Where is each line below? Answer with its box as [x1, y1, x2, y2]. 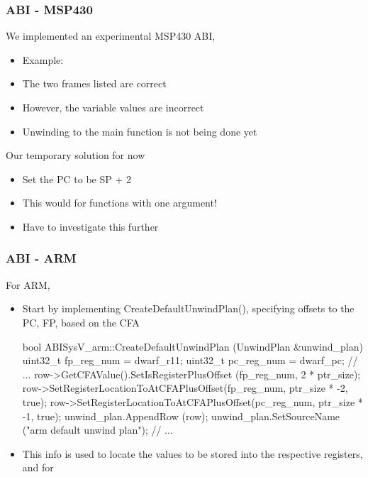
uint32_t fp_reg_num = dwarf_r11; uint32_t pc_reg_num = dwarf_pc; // [22, 353, 358, 368]
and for [22, 460, 54, 475]
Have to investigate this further [22, 219, 159, 234]
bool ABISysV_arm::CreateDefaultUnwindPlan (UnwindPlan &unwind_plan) [22, 339, 363, 353]
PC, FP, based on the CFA [22, 314, 140, 329]
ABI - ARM [6, 249, 77, 267]
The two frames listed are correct [22, 76, 167, 91]
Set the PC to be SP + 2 [22, 171, 132, 186]
